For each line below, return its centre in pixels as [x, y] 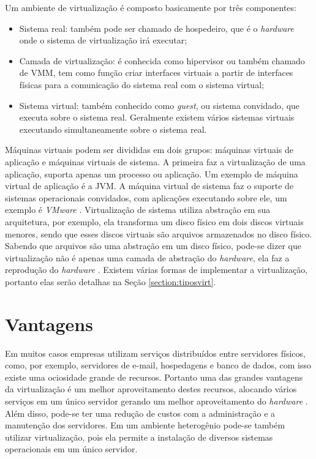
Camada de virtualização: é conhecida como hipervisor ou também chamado [162, 60]
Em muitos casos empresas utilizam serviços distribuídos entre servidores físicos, [155, 353]
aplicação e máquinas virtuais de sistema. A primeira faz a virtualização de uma [155, 161]
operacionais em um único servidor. [71, 449]
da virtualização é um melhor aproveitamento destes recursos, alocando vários [151, 389]
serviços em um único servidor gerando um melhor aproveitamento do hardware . [156, 401]
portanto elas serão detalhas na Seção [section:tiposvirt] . [111, 281]
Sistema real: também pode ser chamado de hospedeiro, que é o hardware [157, 28]
